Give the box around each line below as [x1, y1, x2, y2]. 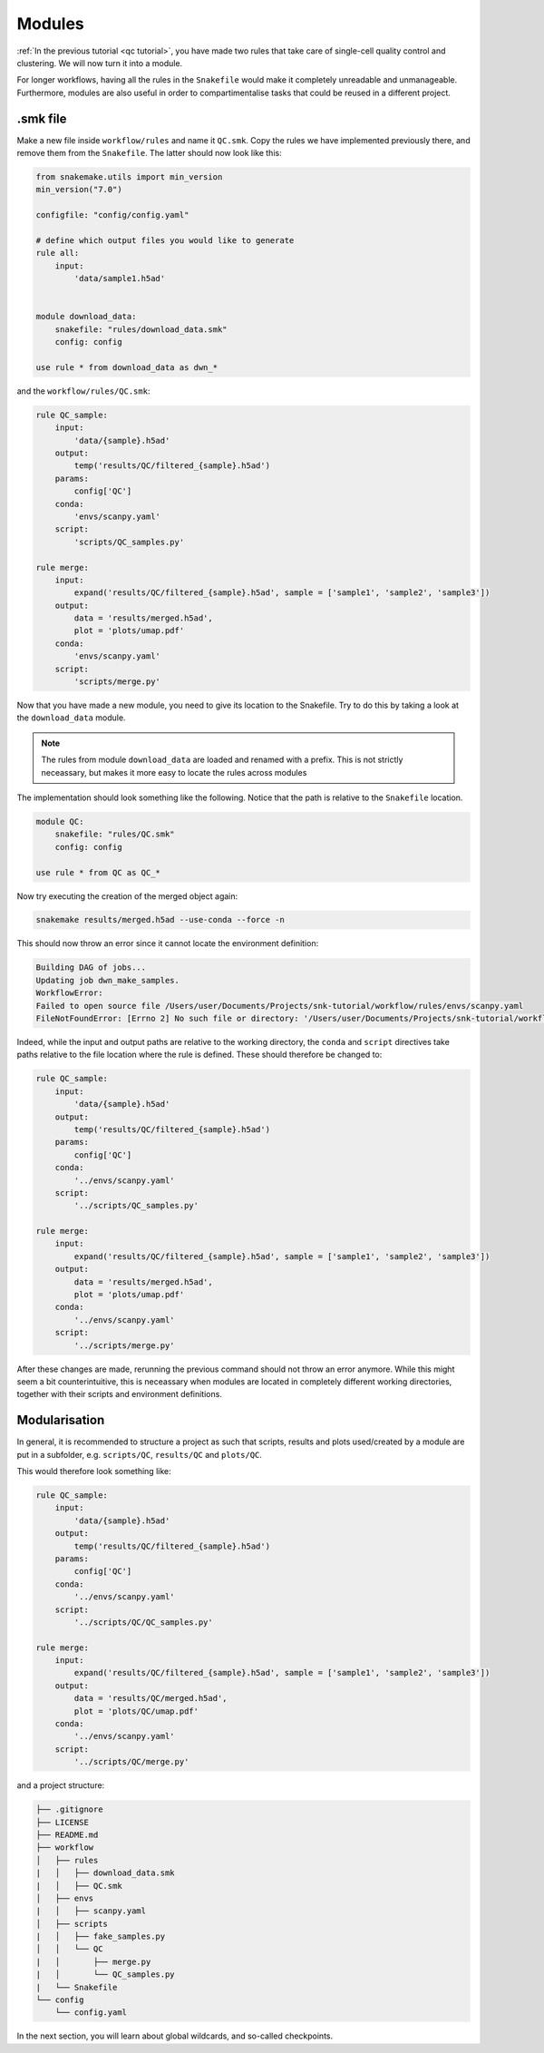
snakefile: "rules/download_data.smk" [54, 324, 228, 335]
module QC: [35, 816, 84, 826]
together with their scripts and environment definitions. [16, 1389, 222, 1400]
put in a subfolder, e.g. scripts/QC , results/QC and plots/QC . [16, 1449, 263, 1460]
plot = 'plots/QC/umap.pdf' [73, 1706, 199, 1716]
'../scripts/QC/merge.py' [73, 1756, 189, 1767]
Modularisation [16, 1413, 105, 1428]
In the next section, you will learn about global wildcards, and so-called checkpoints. [16, 2030, 334, 2041]
